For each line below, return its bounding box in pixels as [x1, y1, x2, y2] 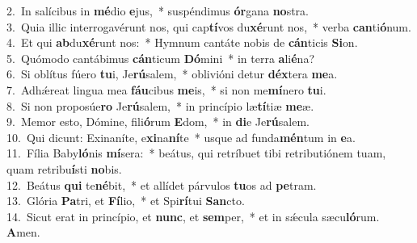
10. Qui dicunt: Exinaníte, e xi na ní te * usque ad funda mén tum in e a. [6, 128, 356, 145]
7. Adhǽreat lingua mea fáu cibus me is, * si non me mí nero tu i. [6, 81, 326, 98]
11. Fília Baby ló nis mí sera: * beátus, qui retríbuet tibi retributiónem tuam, [6, 145, 386, 161]
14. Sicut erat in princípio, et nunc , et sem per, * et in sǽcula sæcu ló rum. [6, 207, 380, 224]
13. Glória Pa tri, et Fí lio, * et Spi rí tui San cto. [6, 192, 245, 209]
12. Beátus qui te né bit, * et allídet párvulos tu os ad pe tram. [6, 176, 317, 193]
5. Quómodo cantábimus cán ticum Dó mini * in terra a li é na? [6, 49, 315, 66]
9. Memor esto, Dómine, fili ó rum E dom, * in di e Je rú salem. [6, 113, 310, 130]
